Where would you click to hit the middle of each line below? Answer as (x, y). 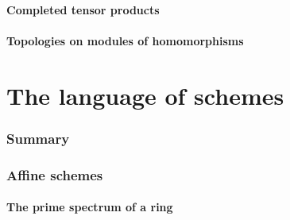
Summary (38, 138)
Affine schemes (55, 174)
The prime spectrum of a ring (90, 207)
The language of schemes (145, 95)
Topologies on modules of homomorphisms (125, 40)
